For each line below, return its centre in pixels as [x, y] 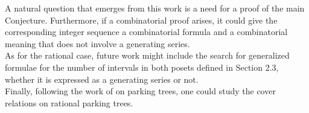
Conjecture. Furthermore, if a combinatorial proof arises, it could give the [141, 20]
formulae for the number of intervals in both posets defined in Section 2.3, [142, 67]
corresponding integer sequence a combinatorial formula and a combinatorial [146, 32]
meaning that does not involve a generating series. [97, 43]
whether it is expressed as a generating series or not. [102, 79]
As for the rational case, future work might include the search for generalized [147, 55]
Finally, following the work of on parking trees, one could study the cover [140, 91]
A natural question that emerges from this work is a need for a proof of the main [155, 8]
